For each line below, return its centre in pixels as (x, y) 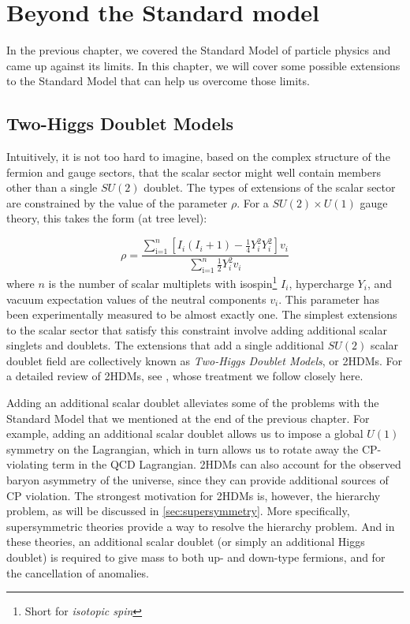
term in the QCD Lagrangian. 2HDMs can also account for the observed (226, 464)
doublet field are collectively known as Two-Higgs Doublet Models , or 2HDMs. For (205, 360)
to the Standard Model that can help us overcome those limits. (158, 81)
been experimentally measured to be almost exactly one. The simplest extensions (202, 314)
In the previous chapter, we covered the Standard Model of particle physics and (199, 50)
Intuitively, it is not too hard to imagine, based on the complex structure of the (198, 157)
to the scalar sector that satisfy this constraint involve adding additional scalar (197, 329)
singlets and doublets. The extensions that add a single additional (165, 345)
